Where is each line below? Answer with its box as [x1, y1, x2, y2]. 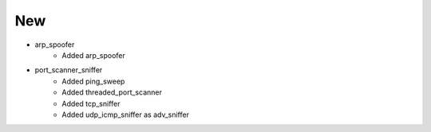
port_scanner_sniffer [34, 65, 103, 75]
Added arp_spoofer [61, 50, 125, 60]
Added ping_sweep [61, 76, 125, 86]
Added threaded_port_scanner [61, 87, 163, 97]
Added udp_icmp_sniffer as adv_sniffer [61, 110, 189, 119]
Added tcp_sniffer [61, 99, 121, 108]
